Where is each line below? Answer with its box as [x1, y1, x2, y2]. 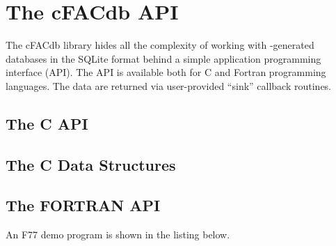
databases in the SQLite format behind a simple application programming [6, 51, 321, 66]
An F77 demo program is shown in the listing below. [6, 227, 230, 242]
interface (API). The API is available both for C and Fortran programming [6, 65, 326, 79]
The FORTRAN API [6, 194, 161, 216]
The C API [6, 112, 88, 134]
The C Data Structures [6, 153, 176, 175]
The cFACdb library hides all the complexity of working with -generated [6, 38, 314, 52]
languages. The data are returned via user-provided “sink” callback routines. [6, 78, 332, 93]
